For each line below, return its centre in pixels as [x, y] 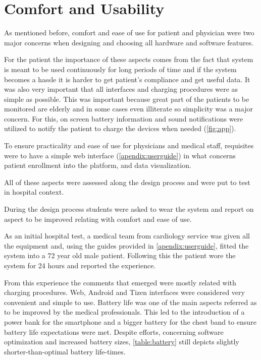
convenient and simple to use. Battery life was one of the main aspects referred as [130, 302]
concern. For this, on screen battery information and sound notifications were [124, 118]
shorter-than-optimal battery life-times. [65, 351]
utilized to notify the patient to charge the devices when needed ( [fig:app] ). [120, 128]
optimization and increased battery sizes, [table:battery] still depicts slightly [122, 342]
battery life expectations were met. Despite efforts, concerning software [114, 332]
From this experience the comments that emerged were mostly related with [120, 282]
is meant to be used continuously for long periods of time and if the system [120, 69]
